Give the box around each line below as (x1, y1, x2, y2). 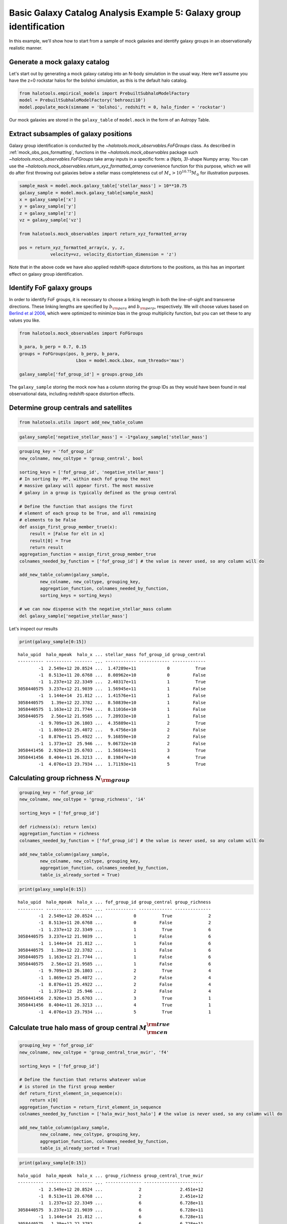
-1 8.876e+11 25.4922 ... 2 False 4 (38, 982, 211, 987)
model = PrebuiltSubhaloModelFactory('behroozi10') (19, 97, 146, 103)
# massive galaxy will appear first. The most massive (19, 483, 154, 489)
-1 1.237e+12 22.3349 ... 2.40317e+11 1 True (38, 679, 206, 685)
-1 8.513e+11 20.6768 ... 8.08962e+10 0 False (38, 672, 206, 678)
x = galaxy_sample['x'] (19, 197, 77, 203)
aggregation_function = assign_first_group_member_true (19, 551, 156, 557)
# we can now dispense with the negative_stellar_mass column (19, 606, 172, 612)
